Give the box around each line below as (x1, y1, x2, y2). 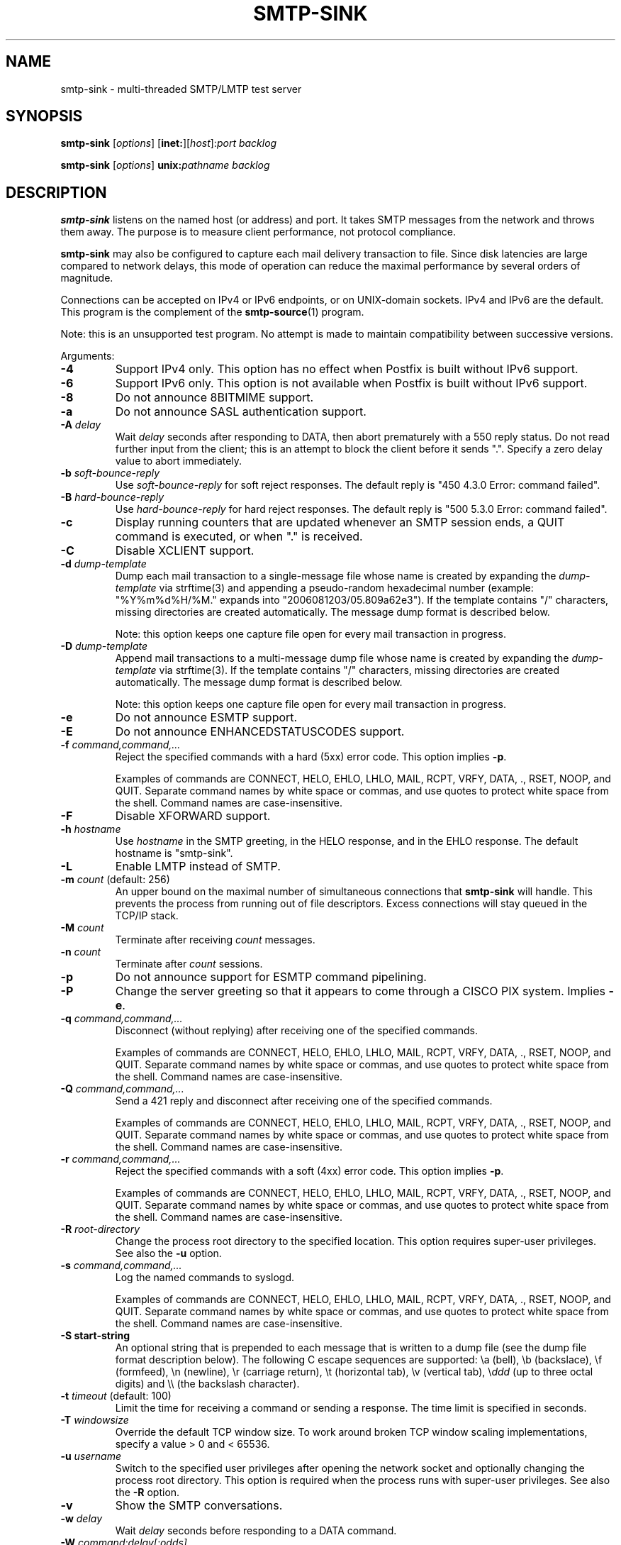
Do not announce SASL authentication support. (115, 404, 367, 419)
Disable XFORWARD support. (115, 809, 271, 824)
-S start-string (60, 1329, 130, 1342)
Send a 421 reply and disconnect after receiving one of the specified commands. (115, 1095, 493, 1107)
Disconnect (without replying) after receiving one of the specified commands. (115, 1024, 478, 1037)
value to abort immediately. (115, 455, 242, 467)
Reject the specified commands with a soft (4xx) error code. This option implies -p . (115, 1165, 504, 1178)
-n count (60, 946, 101, 958)
